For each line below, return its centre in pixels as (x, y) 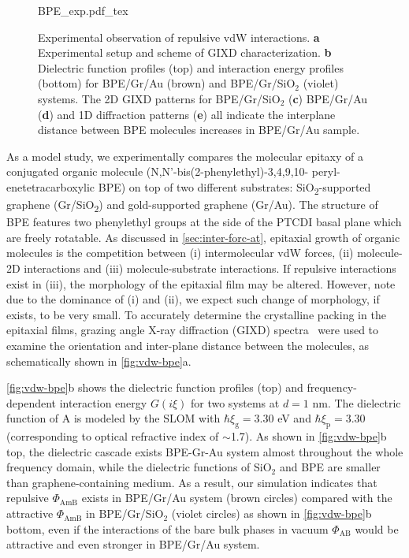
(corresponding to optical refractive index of (113, 436)
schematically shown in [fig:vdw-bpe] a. (99, 361)
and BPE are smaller (330, 467)
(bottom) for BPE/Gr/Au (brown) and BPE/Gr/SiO (167, 83)
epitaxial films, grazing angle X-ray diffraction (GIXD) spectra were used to (193, 330)
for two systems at (235, 402)
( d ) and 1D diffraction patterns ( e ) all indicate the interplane (187, 114)
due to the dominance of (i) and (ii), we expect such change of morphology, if (193, 299)
